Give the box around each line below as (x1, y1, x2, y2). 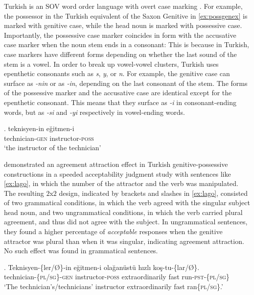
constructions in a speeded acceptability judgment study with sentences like (4, 168, 231, 179)
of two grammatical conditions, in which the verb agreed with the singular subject (4, 197, 250, 208)
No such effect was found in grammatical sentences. (4, 245, 158, 256)
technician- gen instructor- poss (4, 133, 94, 143)
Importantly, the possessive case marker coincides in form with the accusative (4, 29, 236, 40)
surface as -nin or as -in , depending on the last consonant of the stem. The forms (4, 78, 248, 88)
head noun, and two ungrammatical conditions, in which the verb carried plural (4, 207, 243, 217)
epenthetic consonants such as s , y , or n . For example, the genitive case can (4, 68, 230, 79)
